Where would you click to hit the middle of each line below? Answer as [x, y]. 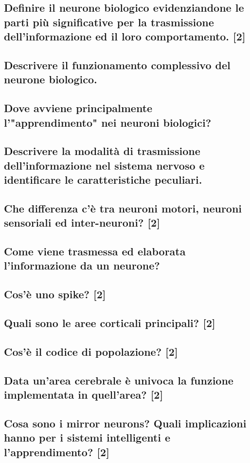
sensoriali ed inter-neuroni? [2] [82, 222]
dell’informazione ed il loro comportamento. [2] [125, 36]
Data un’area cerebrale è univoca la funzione [119, 380]
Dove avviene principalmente [78, 108]
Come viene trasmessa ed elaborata [95, 251]
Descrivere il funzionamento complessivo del [117, 65]
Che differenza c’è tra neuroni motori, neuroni [123, 208]
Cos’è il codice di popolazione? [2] [91, 351]
